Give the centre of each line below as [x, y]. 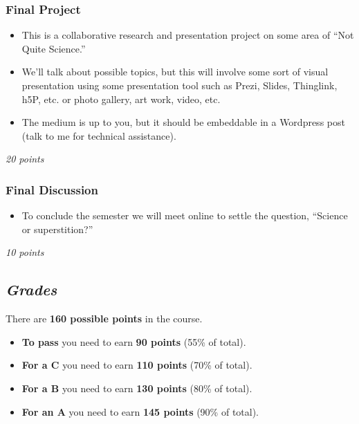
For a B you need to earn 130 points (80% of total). [137, 388]
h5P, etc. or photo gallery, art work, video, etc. [121, 99]
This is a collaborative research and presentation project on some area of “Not [188, 35]
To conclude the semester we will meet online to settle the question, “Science [185, 215]
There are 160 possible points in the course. [104, 319]
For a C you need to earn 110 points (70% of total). [137, 365]
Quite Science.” [54, 48]
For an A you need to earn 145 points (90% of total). [140, 411]
